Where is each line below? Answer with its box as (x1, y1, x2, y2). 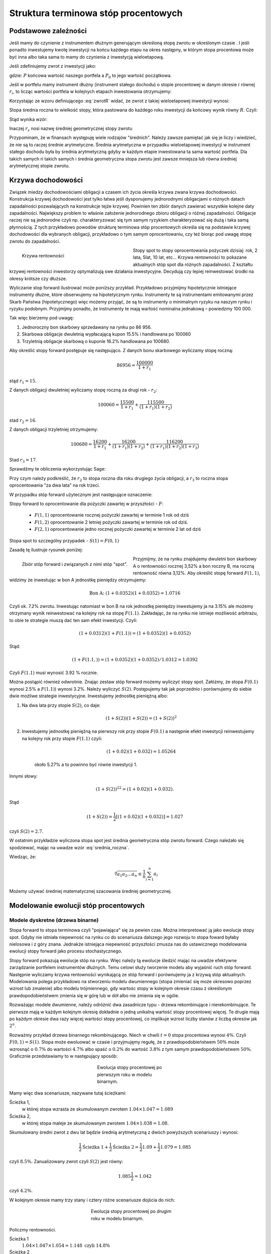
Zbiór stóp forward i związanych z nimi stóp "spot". (22, 561, 128, 567)
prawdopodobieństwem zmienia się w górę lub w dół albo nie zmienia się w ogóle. (9, 992, 180, 998)
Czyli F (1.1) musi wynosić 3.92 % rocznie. (9, 670, 98, 676)
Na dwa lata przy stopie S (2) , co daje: (22, 702, 101, 708)
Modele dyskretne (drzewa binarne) (9, 916, 99, 923)
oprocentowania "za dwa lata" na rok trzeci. (9, 482, 100, 489)
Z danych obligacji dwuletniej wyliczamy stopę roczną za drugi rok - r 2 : (9, 387, 158, 394)
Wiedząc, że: (9, 854, 37, 860)
